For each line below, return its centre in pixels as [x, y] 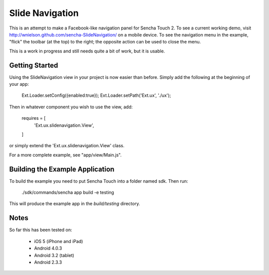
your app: [19, 84]
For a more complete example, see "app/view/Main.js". [66, 155]
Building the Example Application [62, 169]
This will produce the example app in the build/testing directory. [75, 204]
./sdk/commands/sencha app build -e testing [68, 193]
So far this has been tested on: [41, 230]
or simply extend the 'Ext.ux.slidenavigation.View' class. [67, 146]
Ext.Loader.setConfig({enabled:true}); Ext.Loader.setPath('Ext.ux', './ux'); [96, 95]
